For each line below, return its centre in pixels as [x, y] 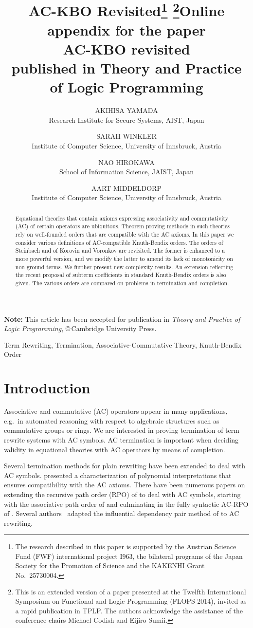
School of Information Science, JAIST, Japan [126, 172]
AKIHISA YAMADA [126, 110]
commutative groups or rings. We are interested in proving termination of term [122, 430]
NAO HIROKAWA [126, 162]
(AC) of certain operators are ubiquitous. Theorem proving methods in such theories [122, 226]
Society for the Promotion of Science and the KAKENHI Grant [110, 565]
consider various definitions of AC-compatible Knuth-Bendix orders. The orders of [119, 242]
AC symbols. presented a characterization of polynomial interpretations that [118, 475]
